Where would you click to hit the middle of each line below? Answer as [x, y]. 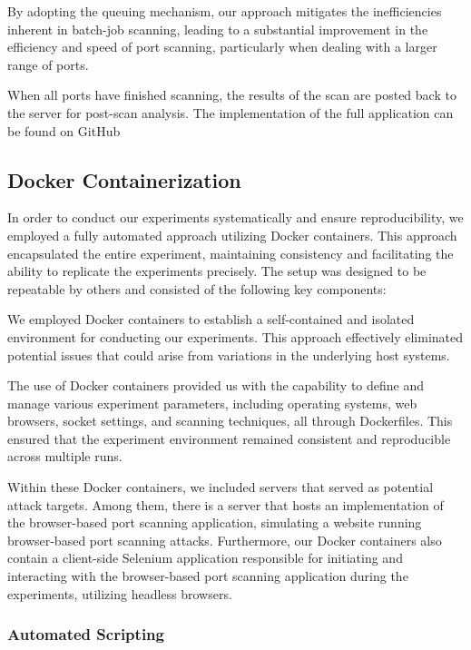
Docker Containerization [124, 179]
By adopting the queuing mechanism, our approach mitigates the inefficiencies [225, 11]
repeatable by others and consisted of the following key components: [197, 288]
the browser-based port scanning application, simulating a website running [215, 522]
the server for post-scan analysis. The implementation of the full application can [231, 112]
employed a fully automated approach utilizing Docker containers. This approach [232, 235]
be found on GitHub [64, 130]
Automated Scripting [86, 634]
